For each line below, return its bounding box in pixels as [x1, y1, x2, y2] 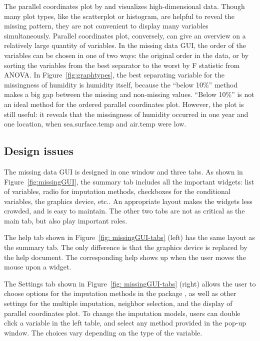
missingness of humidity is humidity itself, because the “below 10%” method [4, 79, 238, 89]
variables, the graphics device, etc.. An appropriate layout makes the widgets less [4, 195, 252, 206]
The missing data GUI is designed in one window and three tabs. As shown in [4, 166, 243, 176]
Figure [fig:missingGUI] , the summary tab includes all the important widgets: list [4, 176, 254, 186]
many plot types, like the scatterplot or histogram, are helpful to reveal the [4, 10, 234, 21]
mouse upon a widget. [4, 261, 71, 272]
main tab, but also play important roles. [4, 215, 127, 225]
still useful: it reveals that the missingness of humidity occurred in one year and [4, 108, 248, 119]
